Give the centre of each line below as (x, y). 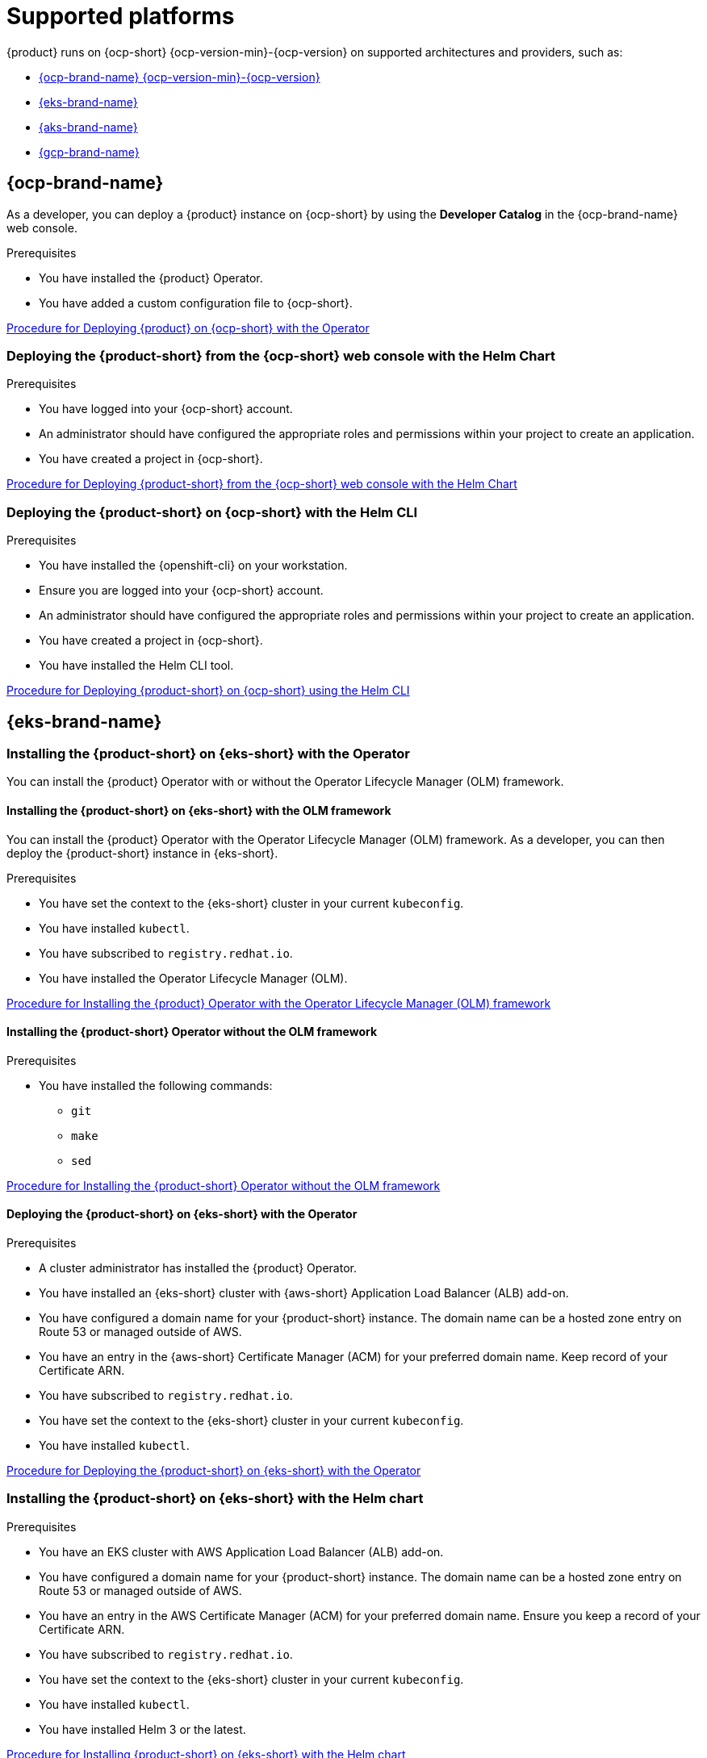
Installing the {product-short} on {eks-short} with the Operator (209, 753)
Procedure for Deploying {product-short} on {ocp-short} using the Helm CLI (208, 691)
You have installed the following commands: (156, 1085)
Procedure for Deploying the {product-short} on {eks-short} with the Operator (214, 1470)
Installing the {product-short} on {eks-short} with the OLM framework (199, 810)
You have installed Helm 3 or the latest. (142, 1729)
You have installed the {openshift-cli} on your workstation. (193, 566)
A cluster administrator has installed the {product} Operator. (198, 1267)
